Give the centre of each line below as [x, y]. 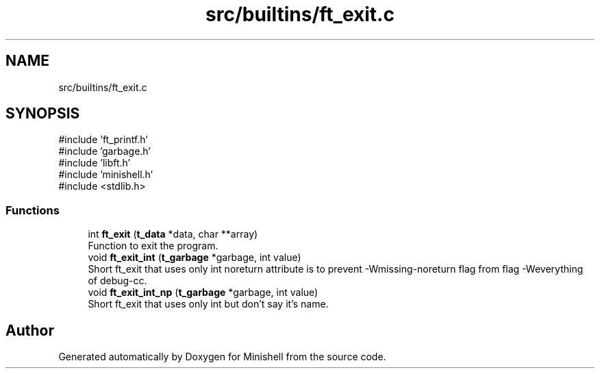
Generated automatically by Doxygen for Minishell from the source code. [222, 357]
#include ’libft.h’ [95, 163]
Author [30, 330]
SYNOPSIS [43, 114]
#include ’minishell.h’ [106, 175]
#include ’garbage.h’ [104, 151]
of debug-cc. [117, 281]
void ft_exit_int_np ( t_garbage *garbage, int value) [203, 292]
